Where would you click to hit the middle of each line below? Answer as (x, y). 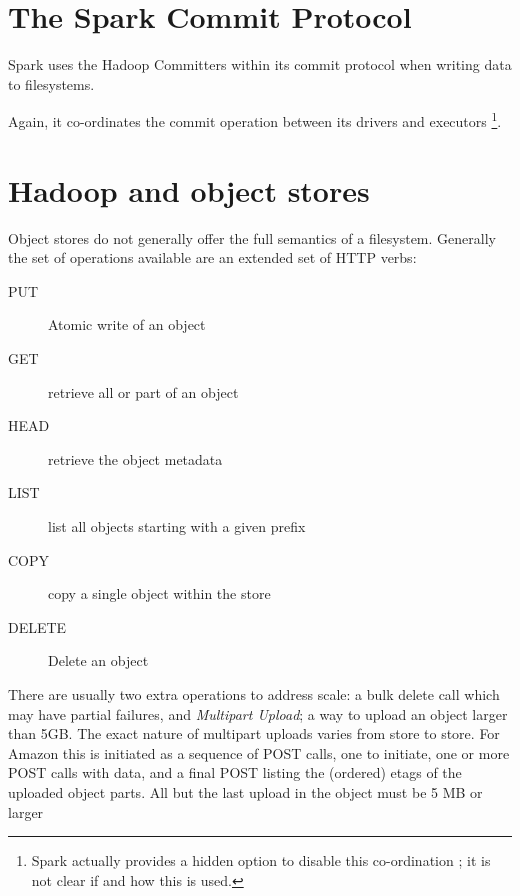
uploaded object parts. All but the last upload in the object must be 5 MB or (245, 791)
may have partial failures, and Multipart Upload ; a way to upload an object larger (258, 713)
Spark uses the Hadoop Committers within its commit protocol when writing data (260, 64)
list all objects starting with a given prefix (177, 526)
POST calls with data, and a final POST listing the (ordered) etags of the (235, 772)
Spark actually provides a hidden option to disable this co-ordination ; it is (261, 860)
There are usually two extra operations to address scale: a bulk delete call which (254, 694)
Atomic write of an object (127, 324)
